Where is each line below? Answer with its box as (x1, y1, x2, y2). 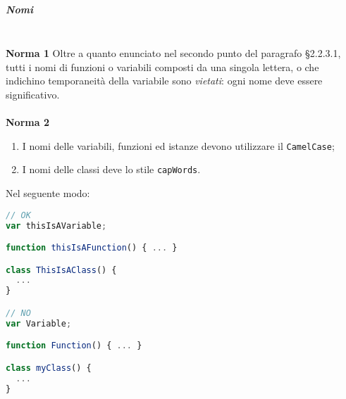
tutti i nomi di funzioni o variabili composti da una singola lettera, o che (6, 59, 319, 74)
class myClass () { (6, 362, 92, 373)
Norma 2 (6, 115, 49, 129)
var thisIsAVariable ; (6, 220, 107, 231)
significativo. (6, 87, 60, 101)
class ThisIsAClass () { (6, 265, 117, 275)
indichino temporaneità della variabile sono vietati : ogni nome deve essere (6, 73, 323, 88)
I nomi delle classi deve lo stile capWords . (22, 162, 201, 177)
